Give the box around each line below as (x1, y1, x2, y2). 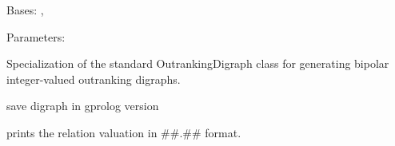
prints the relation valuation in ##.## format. (6, 124, 241, 140)
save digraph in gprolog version (6, 97, 159, 114)
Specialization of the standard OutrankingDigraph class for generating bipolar (6, 55, 389, 72)
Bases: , (6, 2, 44, 18)
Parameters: (6, 28, 66, 45)
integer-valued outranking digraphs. (6, 70, 181, 87)
